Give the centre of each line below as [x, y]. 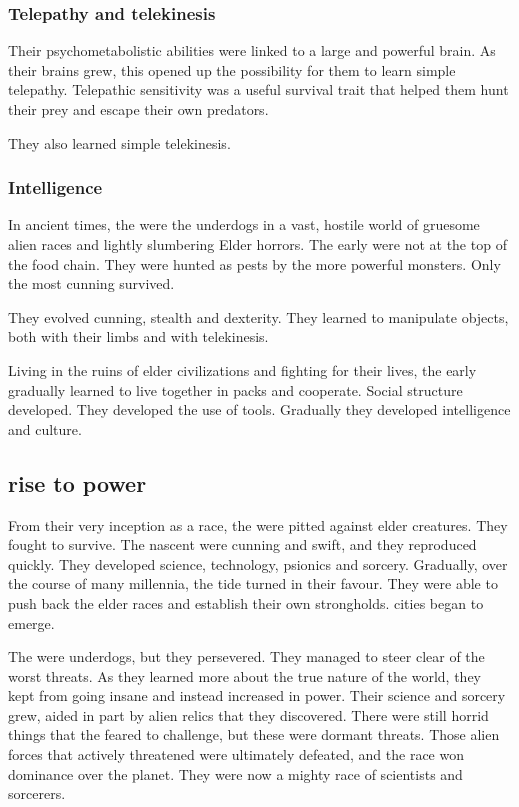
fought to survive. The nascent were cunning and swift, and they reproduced [242, 544]
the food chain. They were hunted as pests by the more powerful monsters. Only [254, 263]
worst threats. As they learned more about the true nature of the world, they [245, 675]
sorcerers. [37, 793]
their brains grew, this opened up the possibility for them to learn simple [232, 69]
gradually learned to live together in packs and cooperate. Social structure [235, 389]
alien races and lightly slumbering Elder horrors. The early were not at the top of [257, 244]
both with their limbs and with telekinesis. [138, 336]
